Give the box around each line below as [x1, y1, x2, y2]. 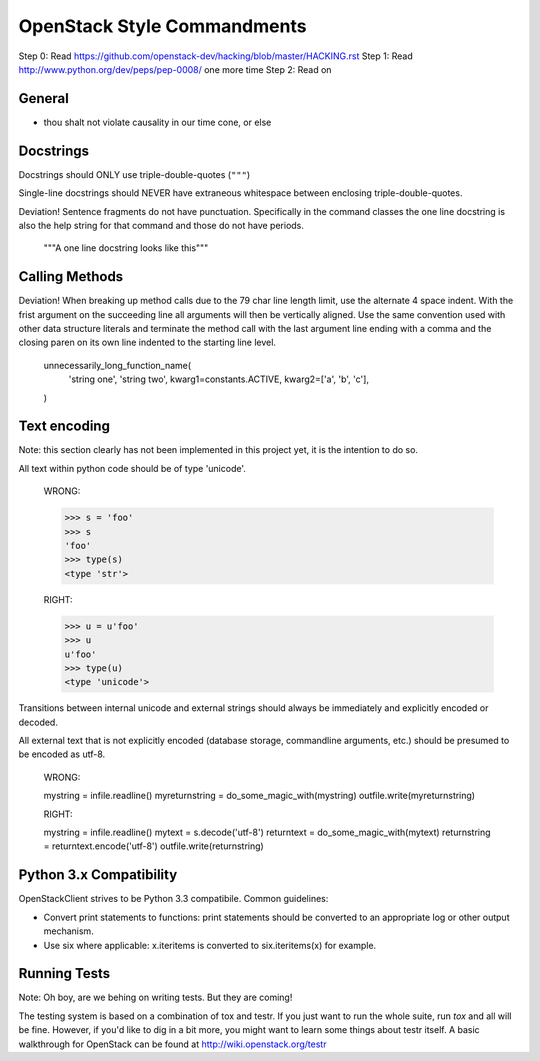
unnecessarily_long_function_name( [43, 359, 192, 371]
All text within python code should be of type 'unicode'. [18, 462, 247, 474]
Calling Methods [18, 268, 124, 285]
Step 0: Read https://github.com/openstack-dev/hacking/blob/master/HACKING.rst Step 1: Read [18, 50, 414, 62]
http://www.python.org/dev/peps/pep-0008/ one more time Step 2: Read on [18, 63, 332, 75]
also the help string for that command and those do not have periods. [18, 219, 305, 231]
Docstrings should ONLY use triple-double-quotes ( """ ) [18, 168, 251, 180]
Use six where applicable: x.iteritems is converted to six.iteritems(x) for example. [43, 939, 377, 951]
